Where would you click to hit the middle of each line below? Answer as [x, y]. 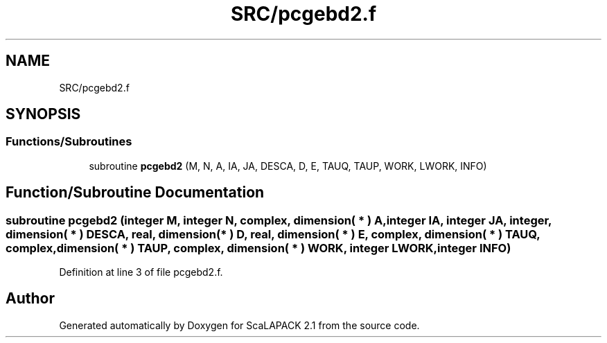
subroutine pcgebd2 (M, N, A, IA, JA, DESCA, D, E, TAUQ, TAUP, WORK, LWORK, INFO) [288, 166]
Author [30, 299]
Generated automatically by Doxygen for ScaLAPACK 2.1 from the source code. [239, 325]
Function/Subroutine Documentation [135, 193]
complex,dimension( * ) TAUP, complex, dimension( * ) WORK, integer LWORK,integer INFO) [258, 248]
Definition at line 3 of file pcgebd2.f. [141, 272]
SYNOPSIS [43, 114]
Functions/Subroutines [69, 142]
